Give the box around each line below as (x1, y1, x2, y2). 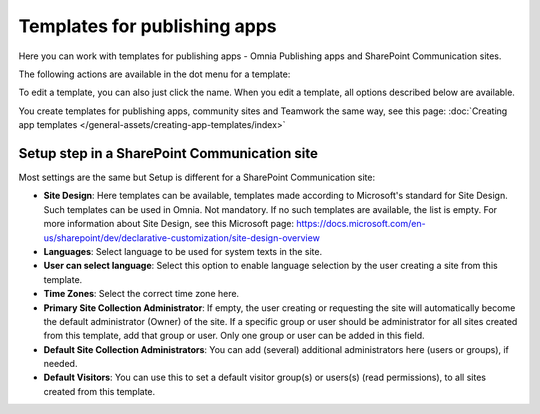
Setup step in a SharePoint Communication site (18, 145, 319, 162)
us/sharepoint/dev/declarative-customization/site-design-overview (43, 231, 320, 244)
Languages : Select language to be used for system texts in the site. (43, 245, 323, 257)
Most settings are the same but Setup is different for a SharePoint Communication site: (18, 171, 375, 184)
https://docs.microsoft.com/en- (296, 218, 426, 230)
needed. (43, 358, 78, 370)
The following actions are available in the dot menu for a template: (18, 68, 291, 80)
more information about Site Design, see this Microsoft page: (43, 218, 295, 230)
